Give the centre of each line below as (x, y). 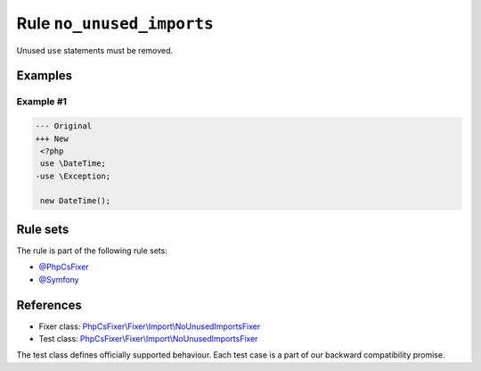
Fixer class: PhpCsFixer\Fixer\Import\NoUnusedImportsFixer (150, 326)
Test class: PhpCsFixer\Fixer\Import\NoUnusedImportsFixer (148, 339)
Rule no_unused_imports (115, 23)
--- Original (64, 126)
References (49, 305)
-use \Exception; (73, 176)
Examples (45, 76)
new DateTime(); (76, 201)
